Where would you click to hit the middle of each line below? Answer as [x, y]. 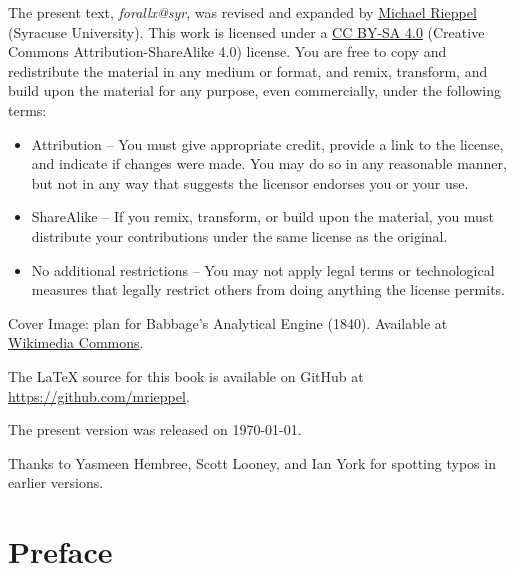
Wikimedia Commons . [76, 342]
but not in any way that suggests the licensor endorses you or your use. [250, 182]
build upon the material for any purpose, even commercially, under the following [255, 90]
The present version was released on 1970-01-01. [155, 429]
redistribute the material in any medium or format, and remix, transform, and [248, 70]
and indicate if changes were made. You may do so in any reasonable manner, [269, 163]
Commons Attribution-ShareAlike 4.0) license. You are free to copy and [227, 51]
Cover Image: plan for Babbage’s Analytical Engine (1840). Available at [228, 322]
